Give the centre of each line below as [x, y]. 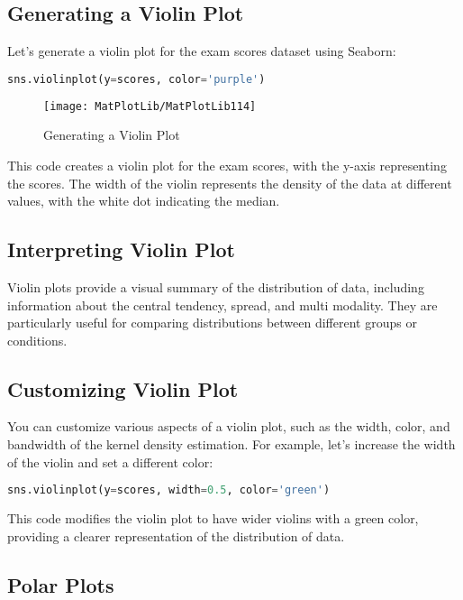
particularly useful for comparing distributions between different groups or [212, 323]
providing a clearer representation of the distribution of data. [176, 535]
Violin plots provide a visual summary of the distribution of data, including [216, 286]
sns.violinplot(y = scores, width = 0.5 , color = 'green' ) [169, 490]
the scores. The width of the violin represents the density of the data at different [230, 183]
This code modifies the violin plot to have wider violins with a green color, [213, 518]
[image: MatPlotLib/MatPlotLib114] [150, 106]
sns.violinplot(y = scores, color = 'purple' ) [136, 79]
